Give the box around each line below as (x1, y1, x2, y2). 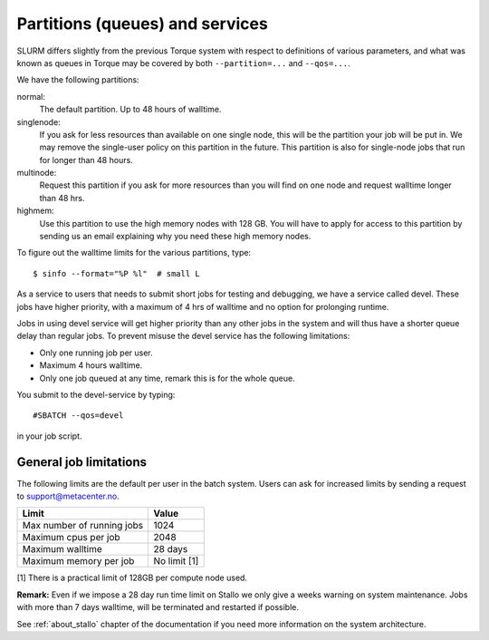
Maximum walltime (22, 543, 103, 556)
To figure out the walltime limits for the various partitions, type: (16, 247, 252, 258)
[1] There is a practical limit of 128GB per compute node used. (16, 572, 248, 584)
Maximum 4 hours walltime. (39, 360, 143, 371)
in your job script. (16, 431, 82, 441)
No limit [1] (153, 555, 199, 567)
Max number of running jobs (22, 519, 144, 532)
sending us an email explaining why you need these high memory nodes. (39, 231, 312, 242)
